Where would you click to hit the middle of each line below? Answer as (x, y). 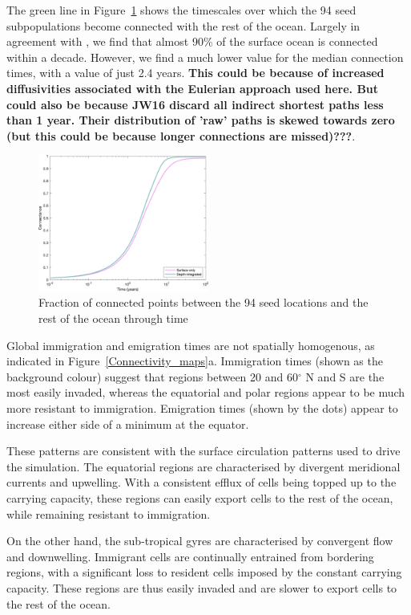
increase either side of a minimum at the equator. (128, 424)
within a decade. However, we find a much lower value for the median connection (205, 57)
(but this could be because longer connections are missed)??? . (181, 135)
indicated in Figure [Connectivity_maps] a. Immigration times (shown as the (195, 361)
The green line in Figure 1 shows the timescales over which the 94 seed (181, 10)
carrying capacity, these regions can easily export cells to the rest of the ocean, (200, 498)
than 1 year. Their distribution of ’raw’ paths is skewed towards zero (201, 120)
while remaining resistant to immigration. (109, 513)
